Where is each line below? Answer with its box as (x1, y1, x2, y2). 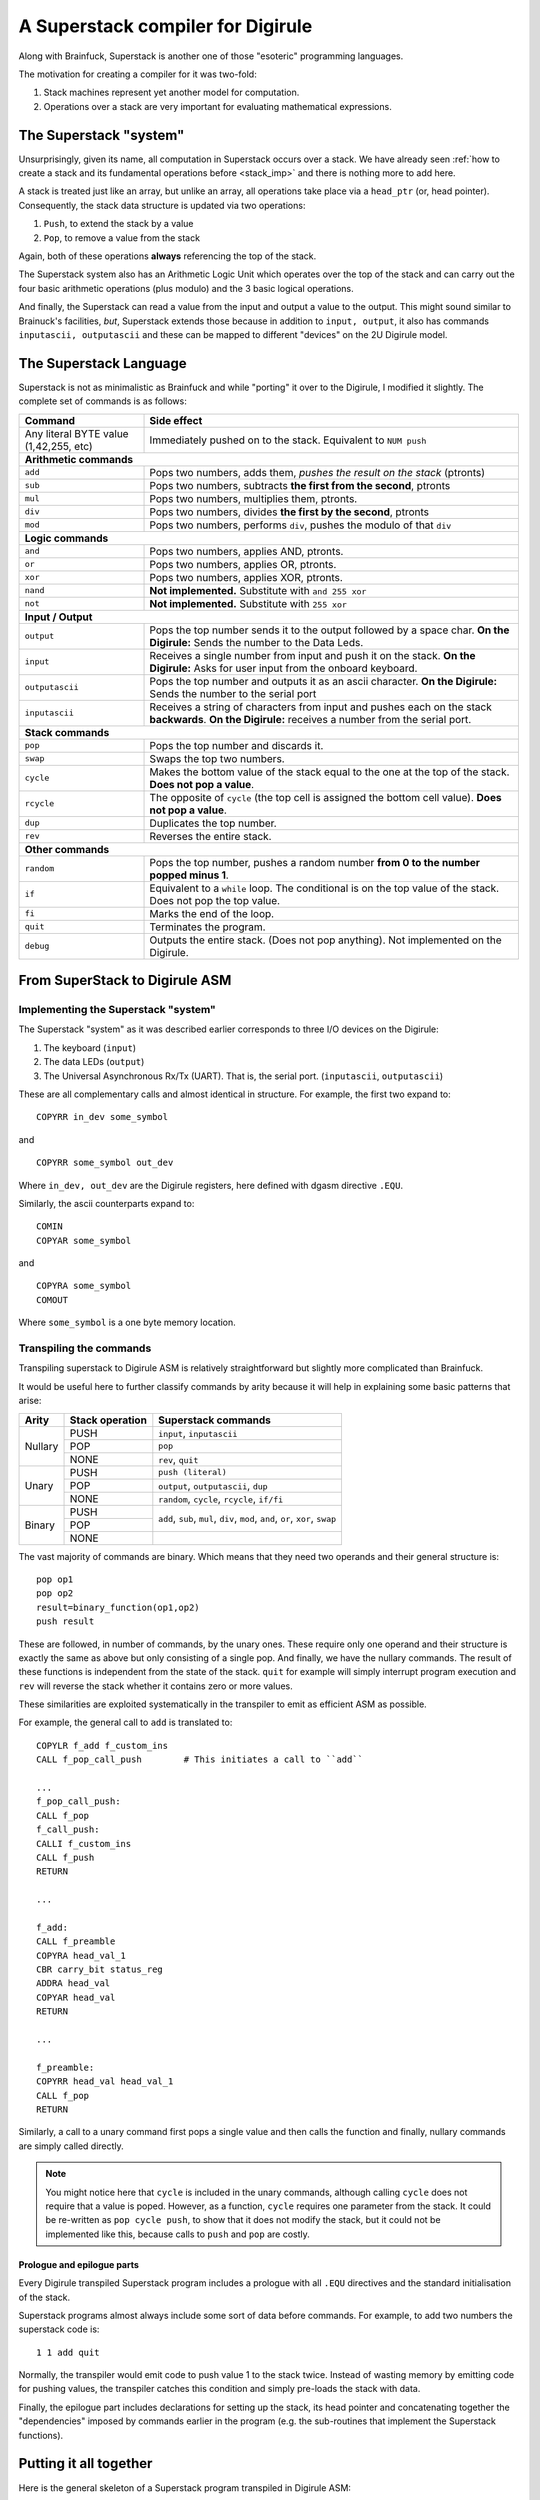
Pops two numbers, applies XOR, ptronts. (149, 570, 344, 584)
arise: (18, 1395, 42, 1407)
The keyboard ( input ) (43, 1041, 137, 1054)
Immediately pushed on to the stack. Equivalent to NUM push (149, 433, 427, 447)
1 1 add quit (36, 2346, 100, 2358)
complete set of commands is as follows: (18, 395, 187, 407)
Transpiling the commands (18, 1341, 152, 1355)
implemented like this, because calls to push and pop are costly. (45, 2228, 310, 2240)
